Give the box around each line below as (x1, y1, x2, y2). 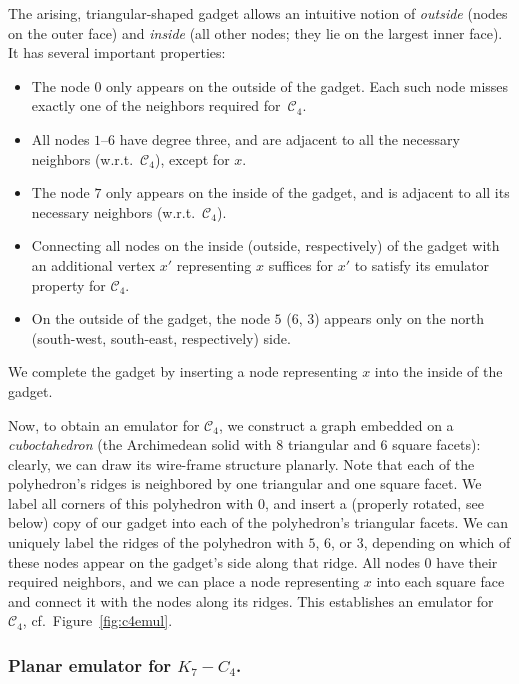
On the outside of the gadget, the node (31, 308, 270, 329)
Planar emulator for (8, 652, 172, 677)
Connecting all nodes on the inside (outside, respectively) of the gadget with (31, 235, 500, 256)
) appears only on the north (314, 308, 484, 329)
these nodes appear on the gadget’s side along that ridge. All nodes (8, 551, 420, 572)
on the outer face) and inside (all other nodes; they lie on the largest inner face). (8, 22, 503, 43)
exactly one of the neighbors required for (31, 95, 281, 116)
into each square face (376, 571, 505, 592)
